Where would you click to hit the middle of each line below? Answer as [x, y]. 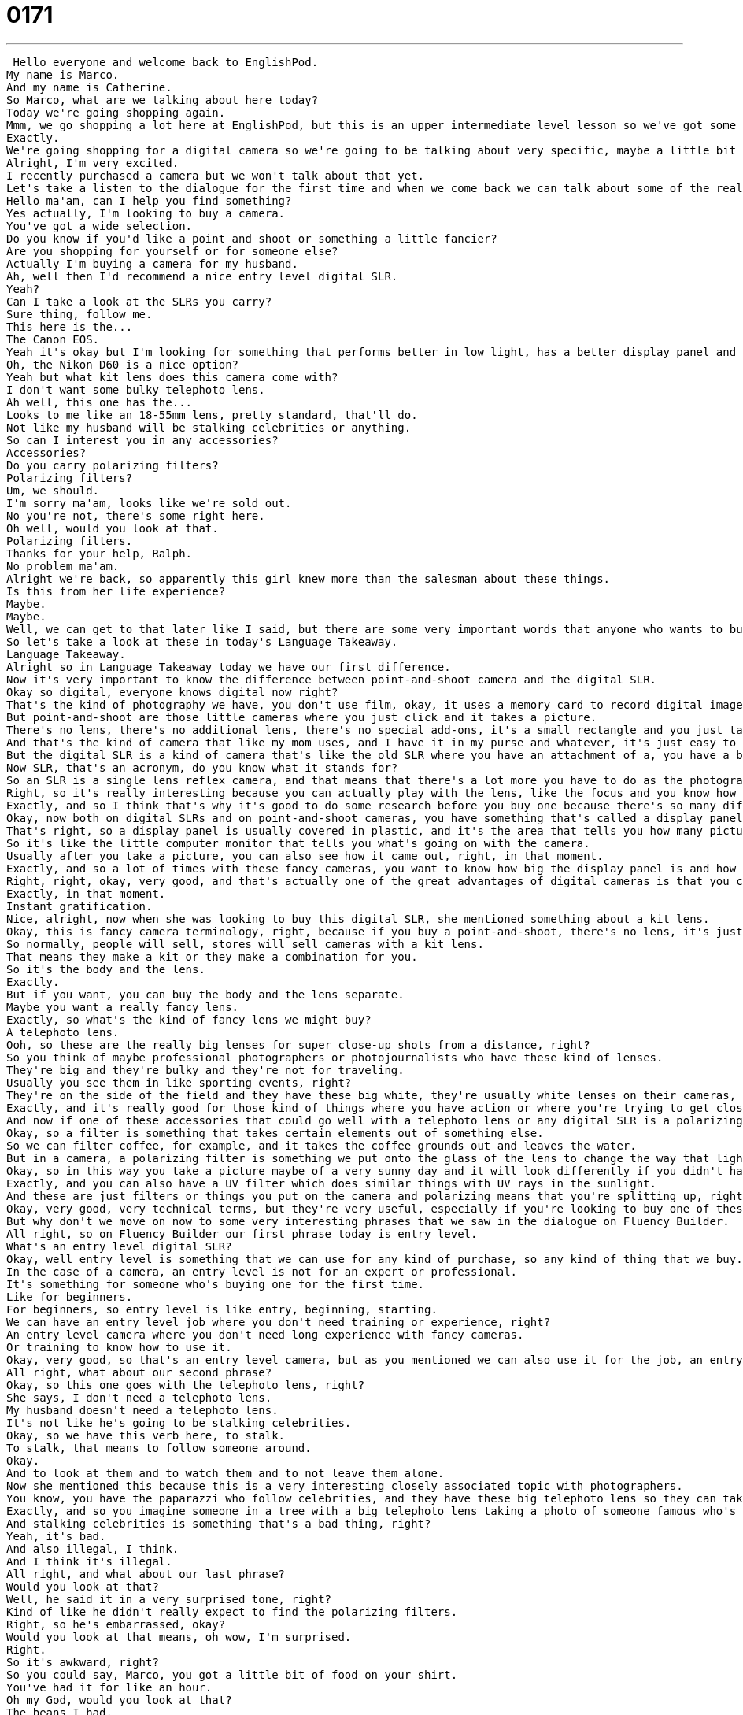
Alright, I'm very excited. [93, 163]
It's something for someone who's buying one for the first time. [216, 1284]
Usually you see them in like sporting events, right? [179, 1082]
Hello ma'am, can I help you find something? [149, 200]
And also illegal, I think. [93, 1548]
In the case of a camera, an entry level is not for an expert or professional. [262, 1271]
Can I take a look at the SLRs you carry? [139, 301]
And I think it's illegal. [89, 1561]
